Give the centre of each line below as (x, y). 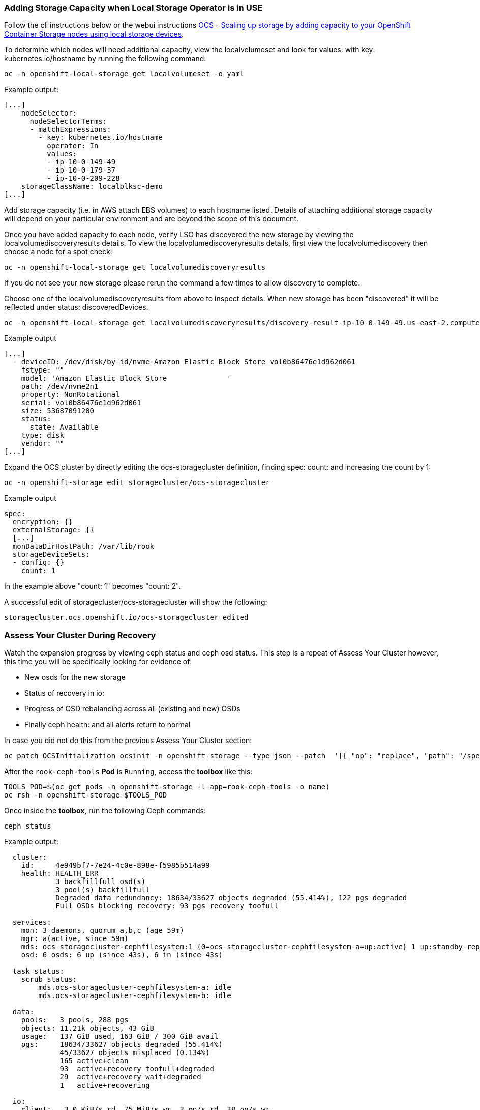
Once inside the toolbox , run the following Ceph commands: (105, 811)
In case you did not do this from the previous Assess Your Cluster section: (128, 741)
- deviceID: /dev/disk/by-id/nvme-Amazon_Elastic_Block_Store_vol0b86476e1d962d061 (184, 362)
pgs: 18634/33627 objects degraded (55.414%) (122, 1045)
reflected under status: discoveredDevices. (76, 307)
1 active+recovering (105, 1085)
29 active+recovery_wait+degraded (130, 1077)
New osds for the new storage (75, 677)
